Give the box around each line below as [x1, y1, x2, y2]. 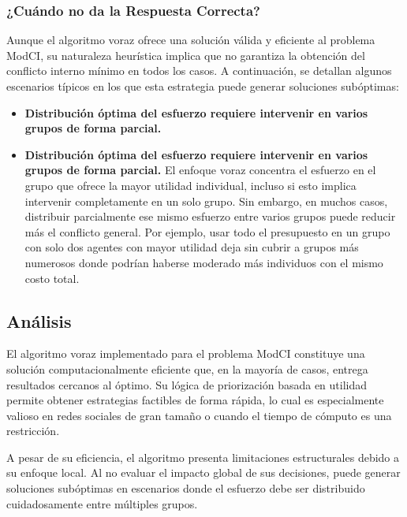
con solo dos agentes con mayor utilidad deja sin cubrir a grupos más [24, 239, 359, 255]
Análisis [6, 308, 72, 333]
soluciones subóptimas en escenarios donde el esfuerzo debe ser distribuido [6, 480, 365, 497]
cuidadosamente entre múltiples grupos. [6, 495, 198, 511]
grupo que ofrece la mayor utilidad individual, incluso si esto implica [24, 177, 357, 193]
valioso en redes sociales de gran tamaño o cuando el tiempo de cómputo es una [6, 407, 392, 423]
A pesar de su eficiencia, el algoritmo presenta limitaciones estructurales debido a [6, 448, 400, 465]
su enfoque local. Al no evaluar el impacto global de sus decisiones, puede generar [6, 464, 401, 481]
